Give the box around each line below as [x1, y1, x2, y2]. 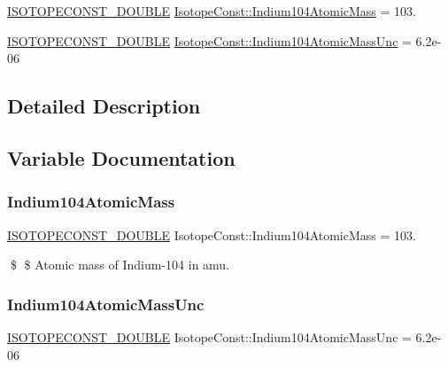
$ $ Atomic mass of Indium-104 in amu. [10, 255, 230, 274]
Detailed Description [7, 92, 201, 120]
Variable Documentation [7, 144, 236, 171]
